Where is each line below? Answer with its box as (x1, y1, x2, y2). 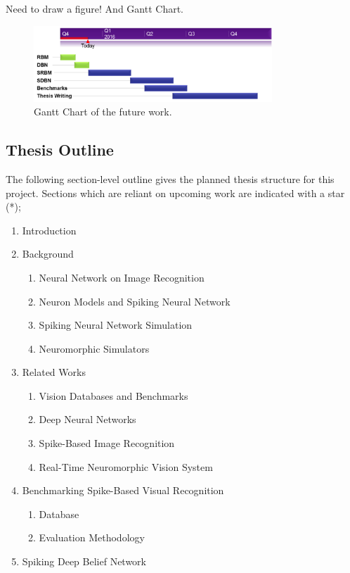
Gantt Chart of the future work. (34, 104, 172, 119)
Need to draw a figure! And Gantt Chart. (6, 1, 184, 15)
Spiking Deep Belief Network (22, 554, 147, 569)
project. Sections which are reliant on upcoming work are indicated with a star (6, 185, 345, 200)
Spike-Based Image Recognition (39, 436, 175, 451)
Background (22, 246, 74, 261)
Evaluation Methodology (39, 530, 145, 545)
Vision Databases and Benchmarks (39, 388, 188, 403)
